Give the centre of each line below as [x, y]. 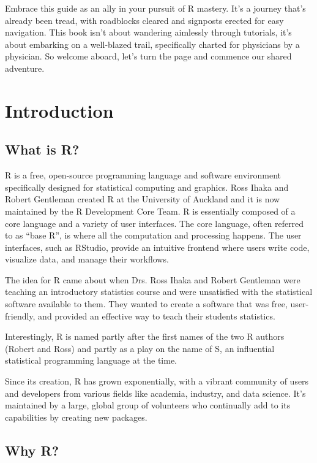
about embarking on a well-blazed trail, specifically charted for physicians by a [152, 44]
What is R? [42, 149]
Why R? [32, 450]
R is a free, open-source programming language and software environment [143, 175]
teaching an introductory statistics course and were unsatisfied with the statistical [159, 292]
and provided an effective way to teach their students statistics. [157, 316]
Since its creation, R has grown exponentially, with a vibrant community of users [157, 381]
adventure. [25, 68]
